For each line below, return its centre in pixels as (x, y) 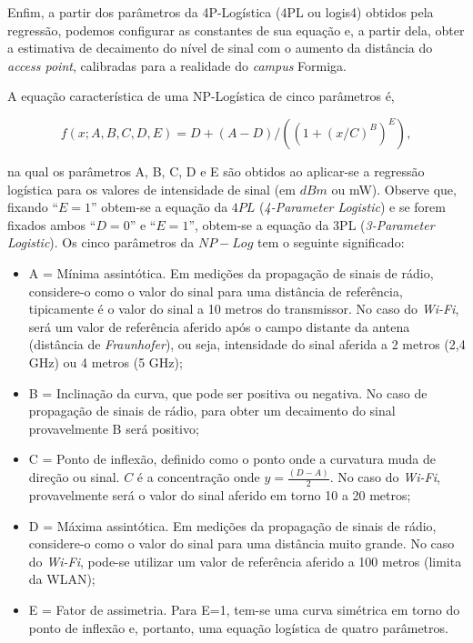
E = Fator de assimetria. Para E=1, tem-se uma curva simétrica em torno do (244, 609)
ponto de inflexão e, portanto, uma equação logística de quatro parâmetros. (238, 627)
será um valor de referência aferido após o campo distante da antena (219, 326)
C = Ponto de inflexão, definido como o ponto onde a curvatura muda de (232, 459)
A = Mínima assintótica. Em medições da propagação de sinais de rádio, (231, 272)
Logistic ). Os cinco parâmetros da (101, 242)
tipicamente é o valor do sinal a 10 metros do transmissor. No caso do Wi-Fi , (244, 309)
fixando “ (33, 207)
